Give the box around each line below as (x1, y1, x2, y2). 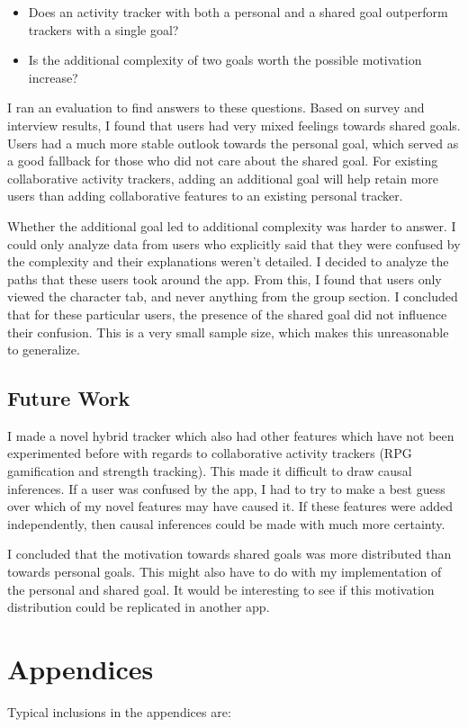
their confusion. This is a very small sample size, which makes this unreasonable (7, 322, 449, 341)
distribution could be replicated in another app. (7, 597, 270, 616)
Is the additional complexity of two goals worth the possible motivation (28, 50, 422, 69)
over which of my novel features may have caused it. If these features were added (7, 497, 454, 516)
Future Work (7, 384, 130, 412)
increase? (28, 67, 78, 86)
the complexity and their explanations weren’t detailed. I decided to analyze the (7, 252, 449, 271)
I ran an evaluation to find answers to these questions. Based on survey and (7, 98, 425, 117)
